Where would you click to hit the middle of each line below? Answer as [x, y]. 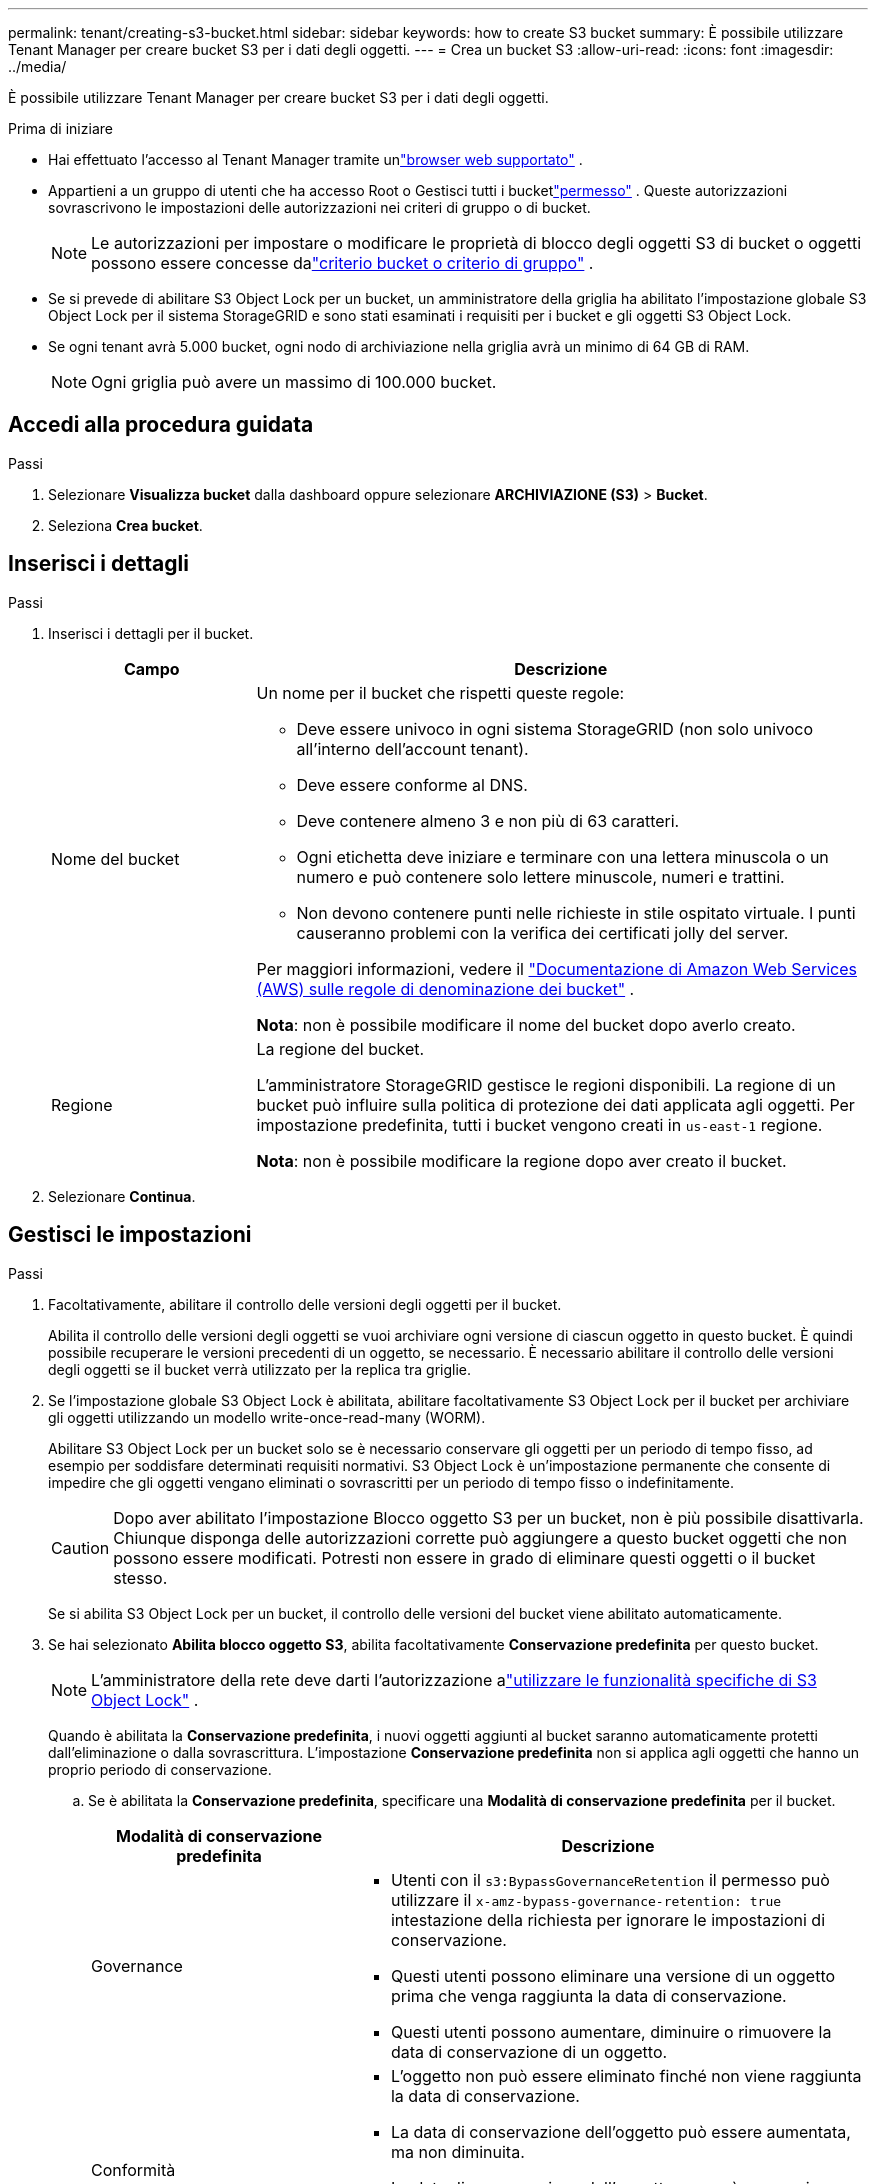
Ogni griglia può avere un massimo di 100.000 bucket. [294, 382]
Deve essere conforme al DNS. [412, 784]
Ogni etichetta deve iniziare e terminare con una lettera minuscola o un [562, 856]
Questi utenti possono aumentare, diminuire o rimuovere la [611, 2031]
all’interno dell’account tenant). [412, 748]
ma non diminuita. [457, 2151]
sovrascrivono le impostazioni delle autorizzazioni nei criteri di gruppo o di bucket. [319, 207]
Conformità [133, 2169]
